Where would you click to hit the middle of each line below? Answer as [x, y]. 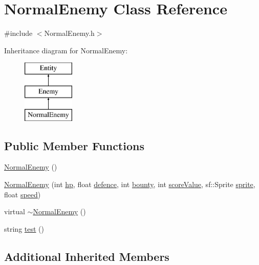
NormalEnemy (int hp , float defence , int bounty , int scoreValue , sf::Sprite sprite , [130, 184]
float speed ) [23, 194]
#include [18, 33]
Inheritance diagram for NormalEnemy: [66, 50]
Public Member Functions [74, 145]
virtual [15, 211]
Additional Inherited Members [87, 256]
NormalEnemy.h [69, 33]
